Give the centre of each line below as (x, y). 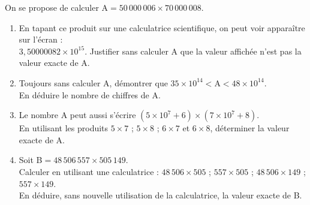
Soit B (31, 160)
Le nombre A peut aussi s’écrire (77, 115)
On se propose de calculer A (57, 7)
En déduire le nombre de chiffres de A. (90, 94)
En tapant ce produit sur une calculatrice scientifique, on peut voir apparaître (162, 27)
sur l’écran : (41, 39)
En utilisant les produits (64, 128)
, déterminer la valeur (250, 128)
